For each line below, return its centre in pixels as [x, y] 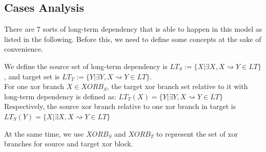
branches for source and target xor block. [69, 144]
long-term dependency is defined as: [60, 96]
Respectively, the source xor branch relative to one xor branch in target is [120, 106]
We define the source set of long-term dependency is [86, 66]
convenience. [24, 49]
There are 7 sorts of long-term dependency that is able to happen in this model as [133, 29]
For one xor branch [34, 86]
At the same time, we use [44, 133]
